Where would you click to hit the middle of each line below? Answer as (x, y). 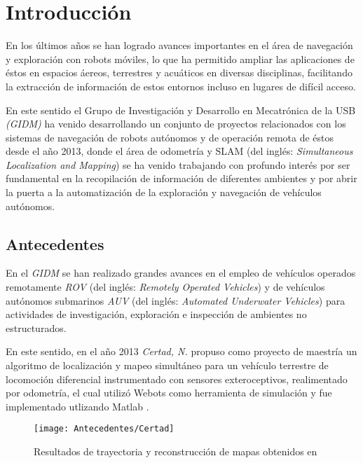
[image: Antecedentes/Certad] (104, 429)
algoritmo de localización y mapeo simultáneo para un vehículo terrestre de (167, 365)
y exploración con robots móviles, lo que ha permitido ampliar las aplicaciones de (180, 58)
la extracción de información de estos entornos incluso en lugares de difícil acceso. (181, 86)
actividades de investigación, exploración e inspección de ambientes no (156, 314)
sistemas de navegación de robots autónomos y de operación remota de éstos (170, 137)
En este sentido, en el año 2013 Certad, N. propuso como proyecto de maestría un (181, 351)
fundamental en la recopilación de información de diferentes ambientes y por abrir (181, 178)
